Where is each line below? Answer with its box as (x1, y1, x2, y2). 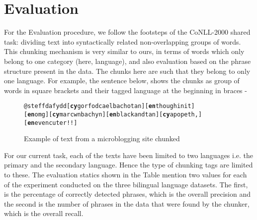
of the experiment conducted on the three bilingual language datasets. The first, (4, 179, 248, 189)
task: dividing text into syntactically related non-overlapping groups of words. (4, 36, 241, 47)
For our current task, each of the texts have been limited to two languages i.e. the (4, 150, 254, 160)
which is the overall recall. (4, 208, 84, 219)
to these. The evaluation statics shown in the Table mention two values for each (4, 169, 247, 180)
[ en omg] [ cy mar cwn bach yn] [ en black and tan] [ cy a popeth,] (24, 110, 202, 118)
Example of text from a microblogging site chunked (24, 133, 180, 144)
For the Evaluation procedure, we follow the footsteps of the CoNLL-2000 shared (4, 27, 251, 37)
